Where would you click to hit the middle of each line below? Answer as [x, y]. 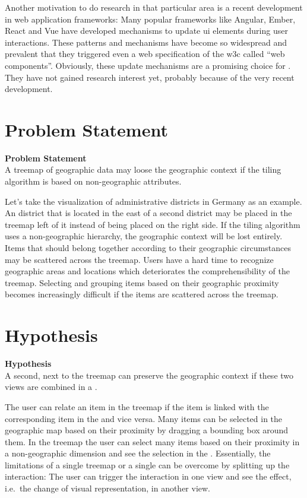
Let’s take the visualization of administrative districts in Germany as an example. [153, 201]
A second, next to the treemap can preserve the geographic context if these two [149, 375]
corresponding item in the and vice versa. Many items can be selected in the [144, 418]
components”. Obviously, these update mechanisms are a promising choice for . [148, 65]
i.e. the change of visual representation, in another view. [108, 488]
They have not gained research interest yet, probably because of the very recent [150, 77]
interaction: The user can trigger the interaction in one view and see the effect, [148, 476]
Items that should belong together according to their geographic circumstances [148, 248]
